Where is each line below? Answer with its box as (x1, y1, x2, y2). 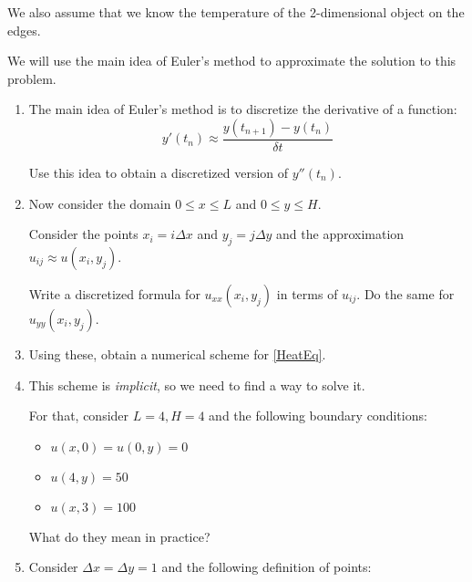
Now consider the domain (28, 193, 171, 213)
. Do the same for (356, 284, 455, 303)
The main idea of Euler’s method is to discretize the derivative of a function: (28, 99, 457, 119)
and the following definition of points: (161, 557, 372, 577)
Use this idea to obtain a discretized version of (28, 163, 289, 182)
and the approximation (276, 224, 405, 244)
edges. (7, 20, 41, 39)
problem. (7, 68, 56, 88)
